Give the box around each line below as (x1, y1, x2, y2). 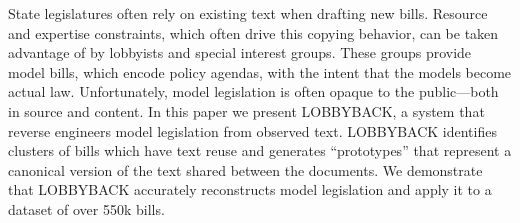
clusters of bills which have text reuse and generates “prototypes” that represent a (8, 140, 512, 161)
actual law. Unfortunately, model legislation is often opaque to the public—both (8, 81, 499, 102)
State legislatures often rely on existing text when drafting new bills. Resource (8, 3, 488, 23)
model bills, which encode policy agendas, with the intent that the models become (8, 61, 512, 82)
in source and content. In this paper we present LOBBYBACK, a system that (8, 100, 485, 121)
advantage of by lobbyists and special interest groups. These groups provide (8, 42, 472, 63)
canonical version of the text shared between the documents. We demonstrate (8, 159, 483, 180)
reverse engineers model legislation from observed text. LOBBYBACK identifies (8, 120, 497, 141)
